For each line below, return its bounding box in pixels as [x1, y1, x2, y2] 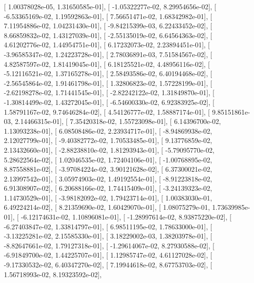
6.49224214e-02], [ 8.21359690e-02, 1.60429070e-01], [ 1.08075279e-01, [4, 202, 210, 212]
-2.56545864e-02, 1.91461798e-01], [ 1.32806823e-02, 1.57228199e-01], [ [4, 78, 212, 88]
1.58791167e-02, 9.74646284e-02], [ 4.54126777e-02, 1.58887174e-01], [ [4, 106, 210, 117]
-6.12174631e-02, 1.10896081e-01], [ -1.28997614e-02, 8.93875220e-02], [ [21, 212, 232, 222]
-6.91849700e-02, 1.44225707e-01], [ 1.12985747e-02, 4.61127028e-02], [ [4, 250, 212, 260]
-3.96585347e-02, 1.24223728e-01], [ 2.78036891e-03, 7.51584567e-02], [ [4, 49, 212, 59]
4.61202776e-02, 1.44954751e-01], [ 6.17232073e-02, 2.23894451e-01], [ [4, 40, 210, 50]
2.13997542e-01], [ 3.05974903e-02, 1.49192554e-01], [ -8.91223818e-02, [4, 173, 212, 183]
